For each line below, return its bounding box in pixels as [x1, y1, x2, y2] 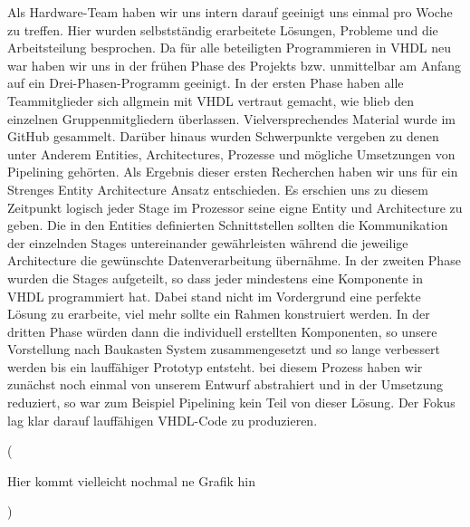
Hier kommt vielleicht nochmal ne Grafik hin [7, 471, 255, 490]
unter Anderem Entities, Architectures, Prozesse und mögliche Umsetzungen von [7, 144, 456, 163]
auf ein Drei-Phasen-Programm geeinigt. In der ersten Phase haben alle [7, 73, 404, 92]
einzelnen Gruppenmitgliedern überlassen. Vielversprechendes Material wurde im [7, 109, 456, 128]
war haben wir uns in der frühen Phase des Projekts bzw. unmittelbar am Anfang [7, 55, 462, 74]
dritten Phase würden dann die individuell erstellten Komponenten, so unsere [7, 321, 437, 340]
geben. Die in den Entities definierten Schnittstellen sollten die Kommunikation [7, 216, 448, 235]
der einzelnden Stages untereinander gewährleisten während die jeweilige [7, 233, 408, 252]
